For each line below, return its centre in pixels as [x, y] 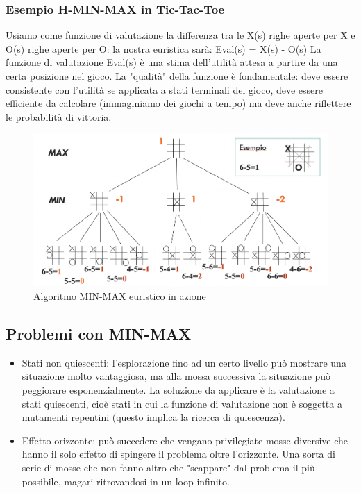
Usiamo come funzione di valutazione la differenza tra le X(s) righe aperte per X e [180, 35]
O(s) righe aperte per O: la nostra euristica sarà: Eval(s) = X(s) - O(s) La [163, 48]
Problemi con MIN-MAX [99, 334]
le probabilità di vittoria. [59, 116]
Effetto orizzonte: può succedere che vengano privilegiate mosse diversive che [185, 440]
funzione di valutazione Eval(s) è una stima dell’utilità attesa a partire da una [172, 62]
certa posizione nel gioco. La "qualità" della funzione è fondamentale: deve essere [177, 76]
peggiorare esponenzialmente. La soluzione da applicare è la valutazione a [178, 390]
